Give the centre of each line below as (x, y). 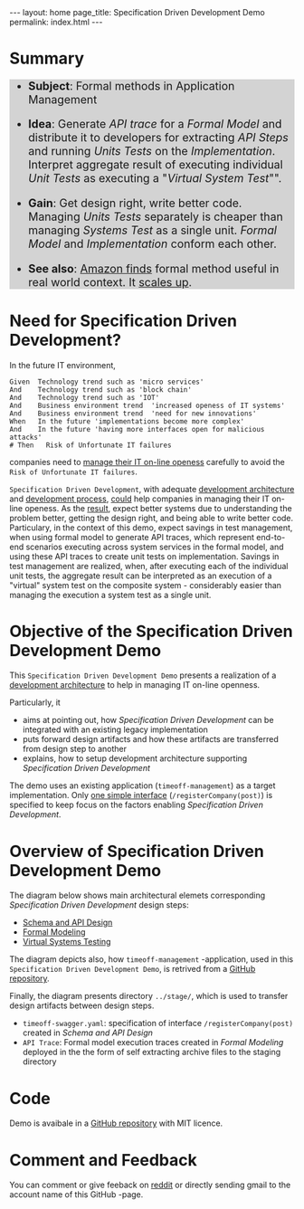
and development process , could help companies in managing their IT (139, 499)
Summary (47, 58)
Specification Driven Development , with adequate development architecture (152, 489)
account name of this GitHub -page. (76, 1195)
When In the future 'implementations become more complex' (127, 421)
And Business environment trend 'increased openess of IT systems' (147, 405)
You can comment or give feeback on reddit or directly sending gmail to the (150, 1185)
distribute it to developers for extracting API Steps (159, 138)
